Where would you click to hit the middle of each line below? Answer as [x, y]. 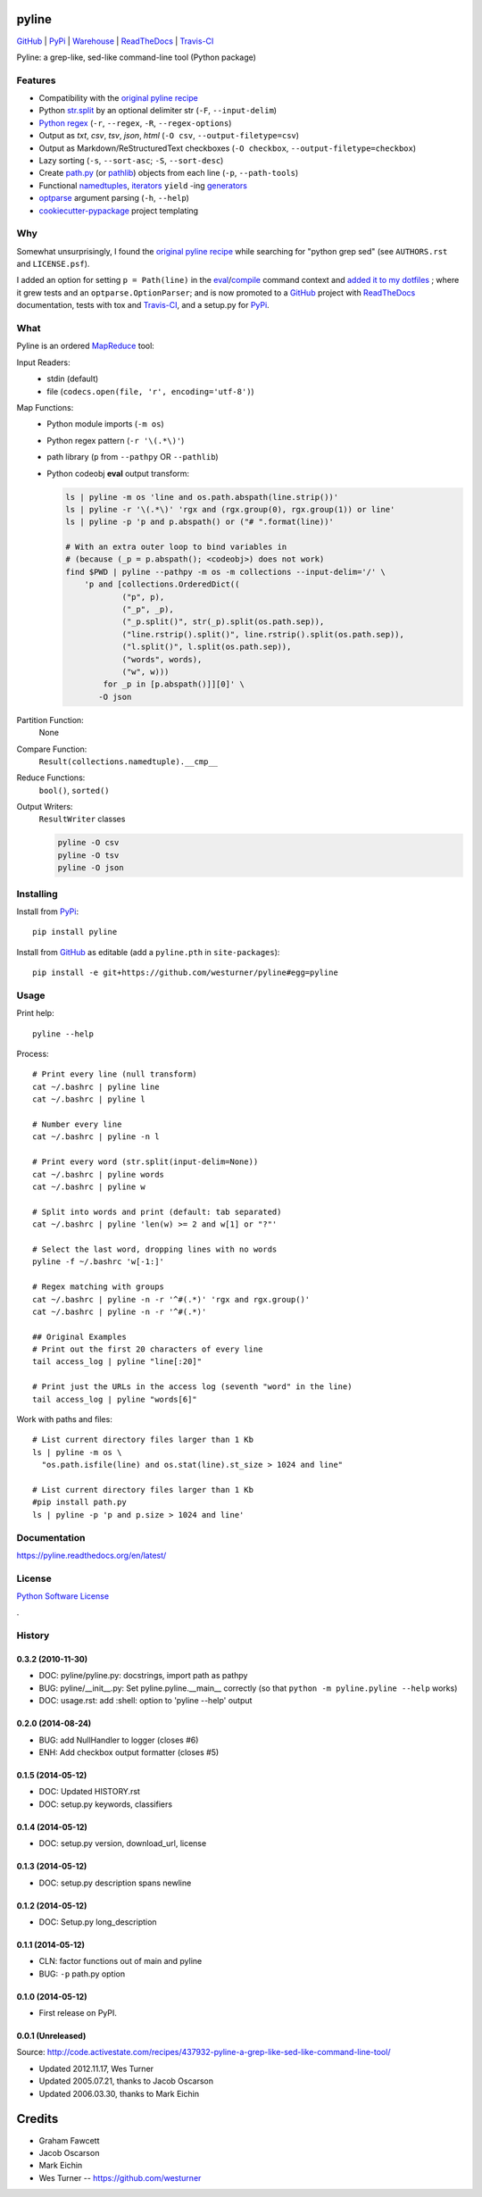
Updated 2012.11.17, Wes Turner [96, 2068]
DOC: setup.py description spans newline [115, 1883]
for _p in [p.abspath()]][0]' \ [174, 684]
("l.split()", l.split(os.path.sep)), [207, 647]
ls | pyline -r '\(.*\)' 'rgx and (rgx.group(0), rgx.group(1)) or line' [230, 509]
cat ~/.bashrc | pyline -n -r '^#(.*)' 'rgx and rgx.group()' [171, 1299]
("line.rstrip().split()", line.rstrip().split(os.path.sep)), [263, 634]
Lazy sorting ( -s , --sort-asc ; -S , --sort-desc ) [131, 160]
